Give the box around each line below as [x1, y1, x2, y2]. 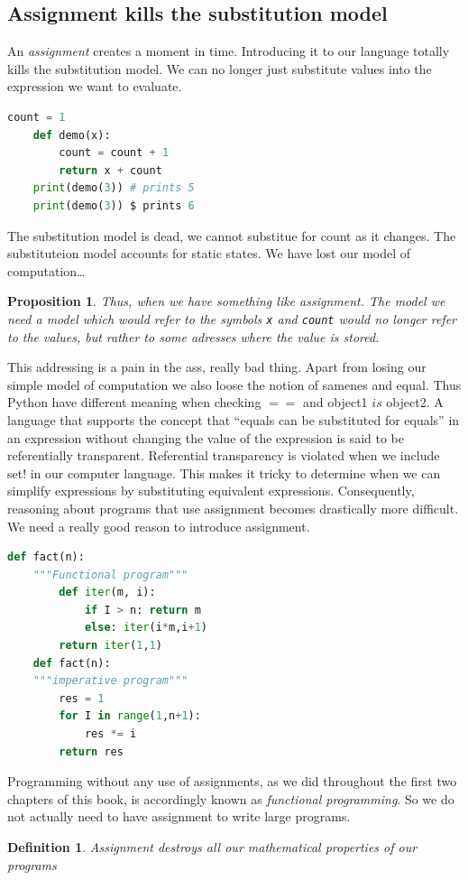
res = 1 [59, 691, 105, 705]
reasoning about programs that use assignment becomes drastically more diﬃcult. [7, 498, 459, 517]
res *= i [84, 727, 137, 741]
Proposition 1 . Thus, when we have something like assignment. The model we [7, 292, 445, 310]
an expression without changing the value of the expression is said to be [7, 428, 404, 447]
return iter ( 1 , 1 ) [59, 639, 162, 653]
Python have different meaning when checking [7, 393, 262, 412]
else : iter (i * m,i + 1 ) [84, 621, 208, 635]
